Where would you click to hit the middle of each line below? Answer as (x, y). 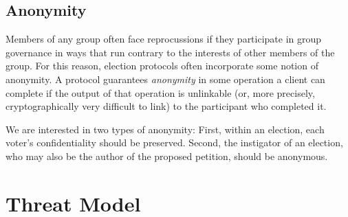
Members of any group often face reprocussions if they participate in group (164, 39)
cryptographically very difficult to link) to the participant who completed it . (166, 106)
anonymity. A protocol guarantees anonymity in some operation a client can (165, 79)
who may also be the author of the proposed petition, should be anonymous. (167, 156)
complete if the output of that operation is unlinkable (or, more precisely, (160, 92)
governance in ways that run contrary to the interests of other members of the (170, 52)
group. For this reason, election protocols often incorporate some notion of (162, 66)
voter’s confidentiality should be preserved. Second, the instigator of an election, (174, 142)
